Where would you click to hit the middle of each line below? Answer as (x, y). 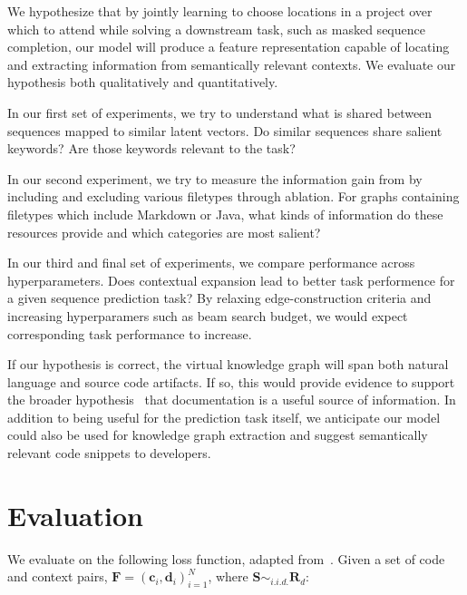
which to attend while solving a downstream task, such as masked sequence (216, 29)
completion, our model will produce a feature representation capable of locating (229, 47)
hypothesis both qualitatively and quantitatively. (143, 82)
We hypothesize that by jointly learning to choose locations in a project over (220, 11)
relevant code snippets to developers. (109, 453)
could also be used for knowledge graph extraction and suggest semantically (218, 435)
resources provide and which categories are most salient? (164, 232)
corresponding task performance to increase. (130, 333)
